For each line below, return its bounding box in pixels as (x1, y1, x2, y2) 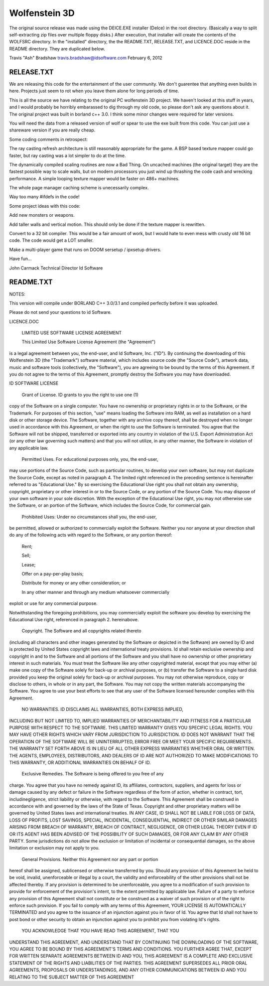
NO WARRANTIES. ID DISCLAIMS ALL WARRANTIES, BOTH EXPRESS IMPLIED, (21, 706, 184, 712)
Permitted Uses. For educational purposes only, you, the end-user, (21, 456, 158, 462)
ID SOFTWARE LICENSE (9, 380, 59, 386)
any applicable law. (9, 445, 49, 451)
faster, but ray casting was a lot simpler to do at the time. (9, 152, 127, 158)
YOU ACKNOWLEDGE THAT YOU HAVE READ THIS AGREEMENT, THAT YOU (21, 928, 179, 934)
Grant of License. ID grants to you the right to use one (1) (21, 392, 139, 398)
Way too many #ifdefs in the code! (9, 194, 80, 200)
